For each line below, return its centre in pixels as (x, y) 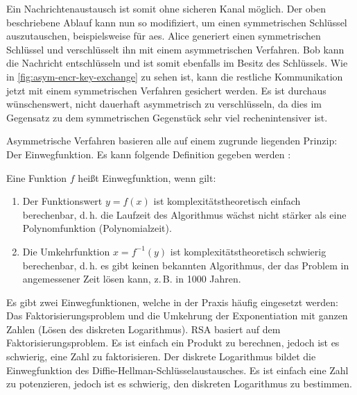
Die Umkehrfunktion (66, 251)
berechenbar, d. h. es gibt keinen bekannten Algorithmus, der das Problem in (186, 265)
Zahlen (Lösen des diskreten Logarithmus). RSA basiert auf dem (143, 329)
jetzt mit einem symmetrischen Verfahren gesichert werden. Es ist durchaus (166, 90)
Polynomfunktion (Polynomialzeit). (97, 228)
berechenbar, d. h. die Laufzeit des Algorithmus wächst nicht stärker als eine (184, 214)
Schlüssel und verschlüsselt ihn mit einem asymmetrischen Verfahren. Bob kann (175, 49)
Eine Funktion (37, 177)
